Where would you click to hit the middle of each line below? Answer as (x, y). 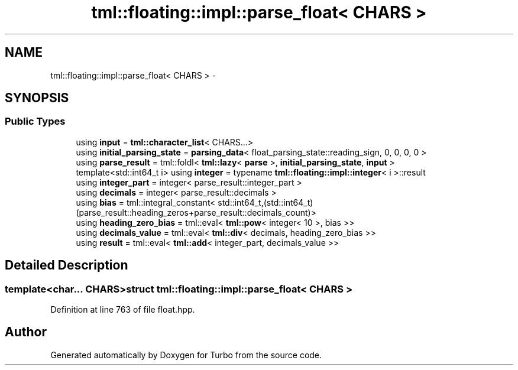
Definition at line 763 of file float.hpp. (123, 310)
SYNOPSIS (37, 98)
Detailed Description (67, 265)
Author (26, 332)
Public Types (35, 121)
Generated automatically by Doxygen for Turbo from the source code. (186, 355)
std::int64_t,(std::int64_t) (266, 202)
